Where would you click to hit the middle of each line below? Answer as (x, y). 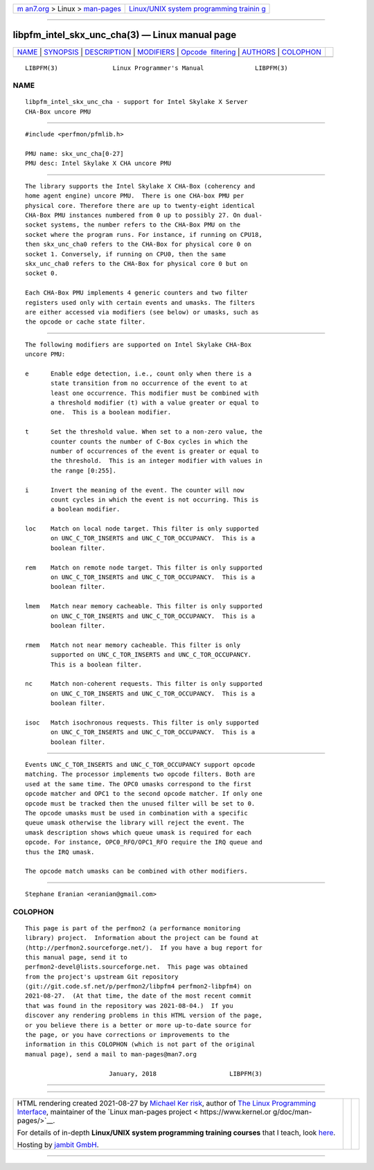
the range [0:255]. (84, 470)
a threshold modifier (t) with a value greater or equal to (155, 403)
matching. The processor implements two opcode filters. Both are (140, 774)
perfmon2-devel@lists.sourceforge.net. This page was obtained (137, 967)
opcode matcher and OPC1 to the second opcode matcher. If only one (144, 794)
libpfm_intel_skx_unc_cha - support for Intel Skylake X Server (137, 102)
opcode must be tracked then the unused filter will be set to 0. (140, 803)
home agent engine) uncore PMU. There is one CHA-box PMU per (135, 196)
